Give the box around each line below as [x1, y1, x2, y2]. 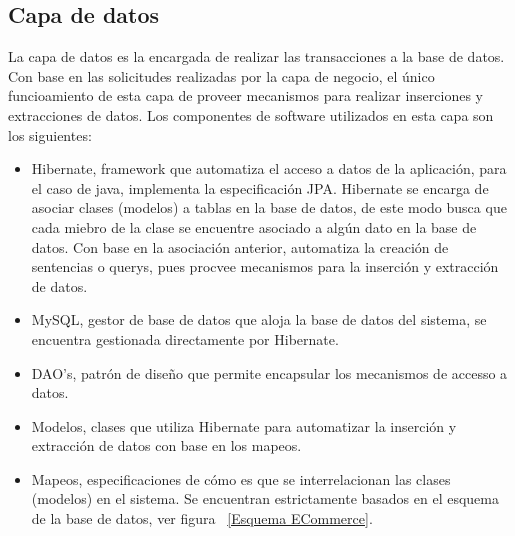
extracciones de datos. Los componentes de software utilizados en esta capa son [8, 104, 494, 125]
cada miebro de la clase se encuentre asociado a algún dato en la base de [31, 216, 477, 237]
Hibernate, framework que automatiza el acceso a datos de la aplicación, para [31, 158, 507, 179]
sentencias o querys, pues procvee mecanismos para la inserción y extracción [31, 256, 499, 277]
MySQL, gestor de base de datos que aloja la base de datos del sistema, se [31, 309, 487, 330]
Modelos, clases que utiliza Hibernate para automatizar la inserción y [31, 415, 457, 436]
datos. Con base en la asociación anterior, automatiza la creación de [31, 236, 449, 257]
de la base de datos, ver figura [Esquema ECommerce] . [31, 508, 373, 529]
